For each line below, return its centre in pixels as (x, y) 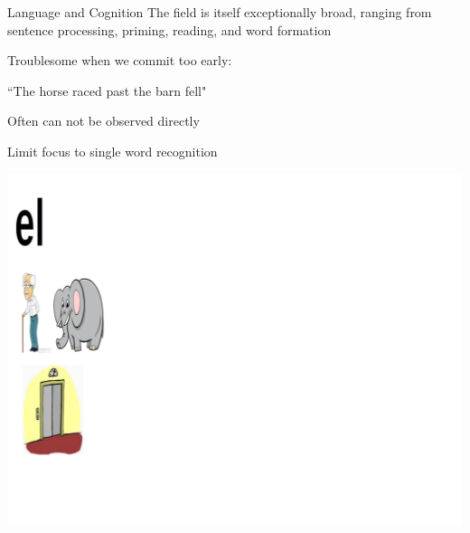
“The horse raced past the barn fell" (107, 90)
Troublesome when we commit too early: (120, 60)
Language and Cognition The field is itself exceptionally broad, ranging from (220, 12)
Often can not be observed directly (103, 121)
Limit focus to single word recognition (113, 151)
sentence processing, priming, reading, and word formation (169, 29)
